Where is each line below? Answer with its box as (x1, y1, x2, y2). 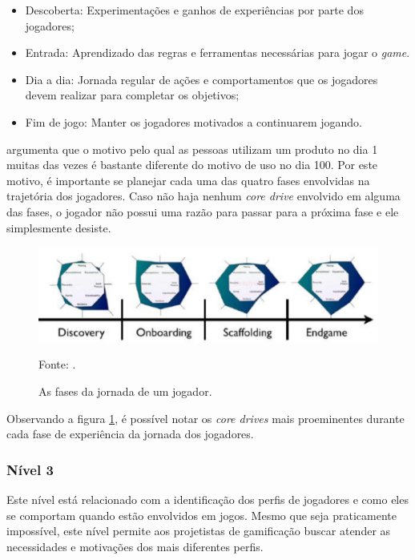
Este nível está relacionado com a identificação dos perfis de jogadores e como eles (6, 490, 409, 507)
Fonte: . (38, 356, 76, 373)
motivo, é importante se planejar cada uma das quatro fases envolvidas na (6, 171, 370, 188)
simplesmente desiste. (6, 219, 111, 236)
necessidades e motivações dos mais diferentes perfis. (6, 538, 264, 554)
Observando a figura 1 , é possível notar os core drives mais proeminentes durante (6, 409, 405, 426)
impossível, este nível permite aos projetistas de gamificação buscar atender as (6, 522, 391, 539)
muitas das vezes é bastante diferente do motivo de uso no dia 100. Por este (6, 156, 378, 173)
